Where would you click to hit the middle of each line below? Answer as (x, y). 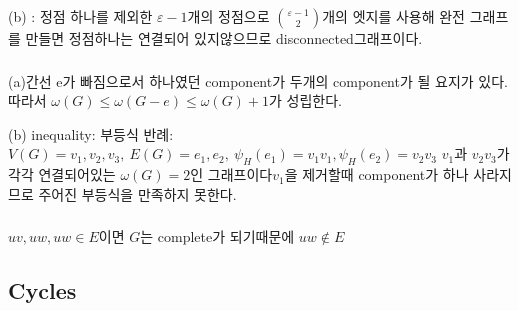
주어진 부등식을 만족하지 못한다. (137, 193)
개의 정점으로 (228, 16)
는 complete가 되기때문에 (217, 236)
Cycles (42, 290)
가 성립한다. (305, 100)
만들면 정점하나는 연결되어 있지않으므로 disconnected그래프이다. (224, 38)
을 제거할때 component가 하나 (376, 174)
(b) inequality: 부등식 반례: (91, 133)
